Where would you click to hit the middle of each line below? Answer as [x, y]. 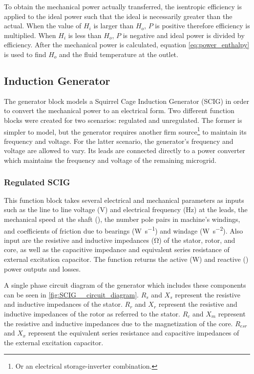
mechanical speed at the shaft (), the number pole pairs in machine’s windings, [122, 219]
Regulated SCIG [37, 182]
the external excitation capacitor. [54, 342]
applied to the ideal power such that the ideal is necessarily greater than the [118, 16]
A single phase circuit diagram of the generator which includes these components [125, 285]
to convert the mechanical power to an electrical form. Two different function [119, 110]
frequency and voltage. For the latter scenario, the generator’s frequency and [119, 141]
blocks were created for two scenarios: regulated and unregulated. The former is [123, 120]
